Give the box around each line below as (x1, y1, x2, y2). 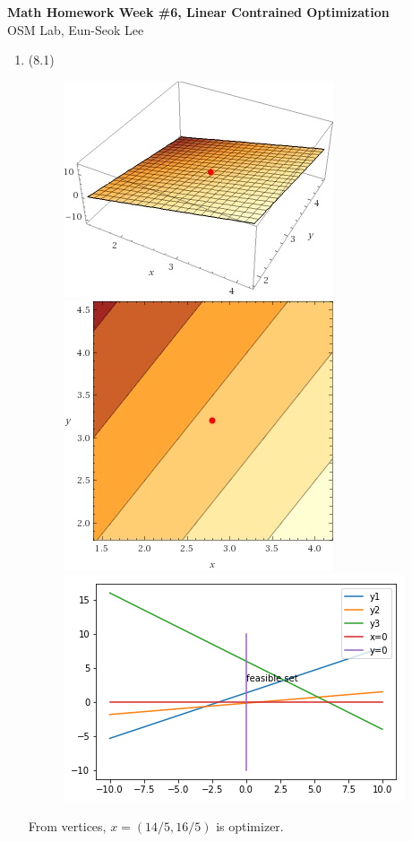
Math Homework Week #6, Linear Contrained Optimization (7, 3, 390, 21)
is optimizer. (216, 816, 284, 835)
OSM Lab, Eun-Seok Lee (7, 20, 144, 39)
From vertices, (28, 816, 107, 835)
